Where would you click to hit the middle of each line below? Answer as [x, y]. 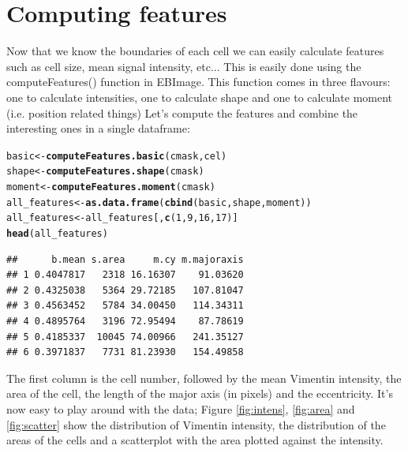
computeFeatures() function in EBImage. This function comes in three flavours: [198, 82]
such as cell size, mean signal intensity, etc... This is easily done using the [184, 66]
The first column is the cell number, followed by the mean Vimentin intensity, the [204, 378]
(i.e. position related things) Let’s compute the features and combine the [182, 112]
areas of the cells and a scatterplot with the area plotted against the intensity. [195, 440]
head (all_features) [57, 233]
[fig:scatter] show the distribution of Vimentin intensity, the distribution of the [196, 424]
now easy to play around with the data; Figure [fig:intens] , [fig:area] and [181, 408]
